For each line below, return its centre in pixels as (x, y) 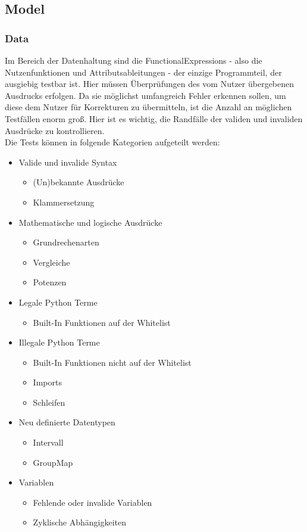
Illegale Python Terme (59, 342)
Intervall (48, 442)
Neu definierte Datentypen (67, 422)
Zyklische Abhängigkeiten (80, 522)
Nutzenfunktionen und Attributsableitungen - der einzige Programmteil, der (143, 72)
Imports (47, 382)
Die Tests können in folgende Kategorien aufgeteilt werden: (112, 142)
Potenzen (50, 282)
